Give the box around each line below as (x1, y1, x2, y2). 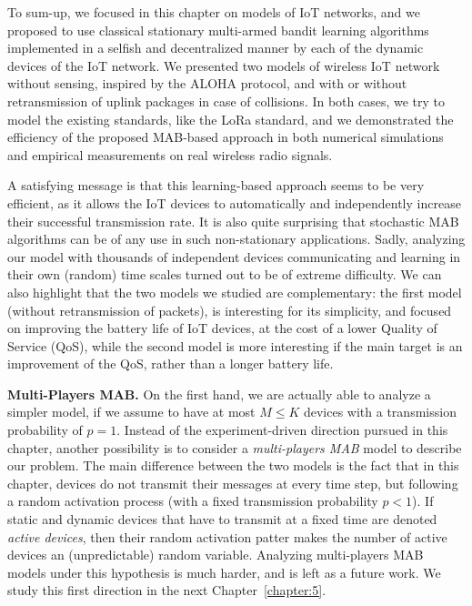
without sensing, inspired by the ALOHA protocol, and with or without (7, 74, 407, 93)
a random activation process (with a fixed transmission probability (7, 491, 378, 510)
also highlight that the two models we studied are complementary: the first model (7, 282, 462, 301)
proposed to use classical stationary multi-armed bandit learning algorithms (7, 20, 429, 39)
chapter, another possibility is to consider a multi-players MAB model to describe (7, 438, 462, 457)
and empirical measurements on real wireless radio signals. (7, 145, 333, 164)
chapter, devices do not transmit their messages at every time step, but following (7, 473, 458, 492)
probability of (7, 420, 83, 439)
